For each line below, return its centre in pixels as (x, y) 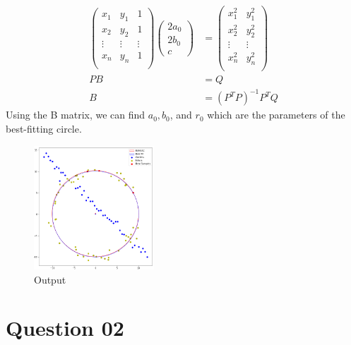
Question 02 (65, 328)
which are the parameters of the (276, 115)
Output (50, 279)
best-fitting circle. (44, 129)
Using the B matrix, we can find (76, 115)
